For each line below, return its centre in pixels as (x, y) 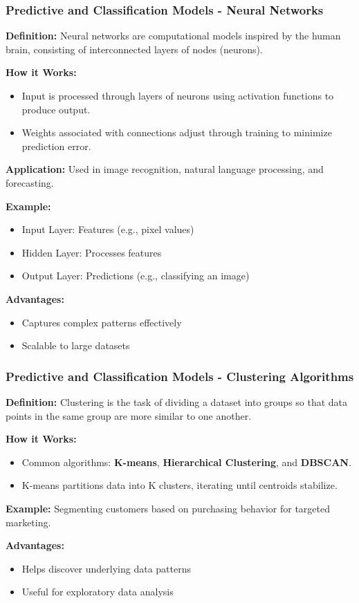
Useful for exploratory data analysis (98, 592)
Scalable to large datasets (76, 345)
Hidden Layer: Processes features (92, 252)
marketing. (28, 522)
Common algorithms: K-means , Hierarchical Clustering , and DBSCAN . (186, 462)
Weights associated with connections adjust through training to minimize (177, 132)
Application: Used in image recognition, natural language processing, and (165, 169)
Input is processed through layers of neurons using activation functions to (178, 95)
